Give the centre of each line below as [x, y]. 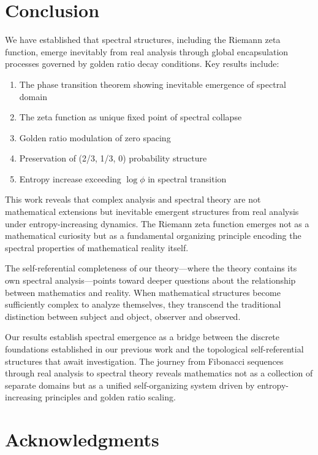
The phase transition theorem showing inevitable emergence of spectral [153, 84]
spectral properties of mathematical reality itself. [97, 247]
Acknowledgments [82, 439]
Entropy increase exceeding [70, 178]
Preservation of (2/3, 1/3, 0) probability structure [113, 158]
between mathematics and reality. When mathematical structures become [143, 292]
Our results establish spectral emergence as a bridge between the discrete [142, 337]
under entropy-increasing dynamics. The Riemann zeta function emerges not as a [157, 223]
